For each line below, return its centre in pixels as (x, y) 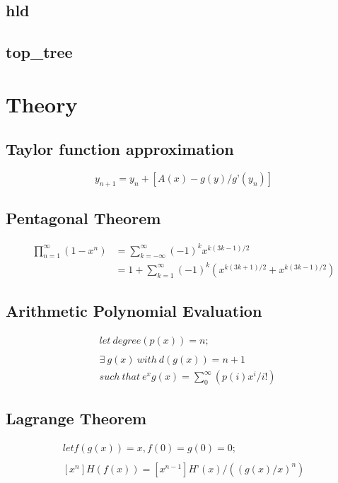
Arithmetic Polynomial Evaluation (134, 311)
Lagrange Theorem (76, 418)
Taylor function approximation (120, 149)
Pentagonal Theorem (83, 218)
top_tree (39, 52)
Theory (42, 104)
